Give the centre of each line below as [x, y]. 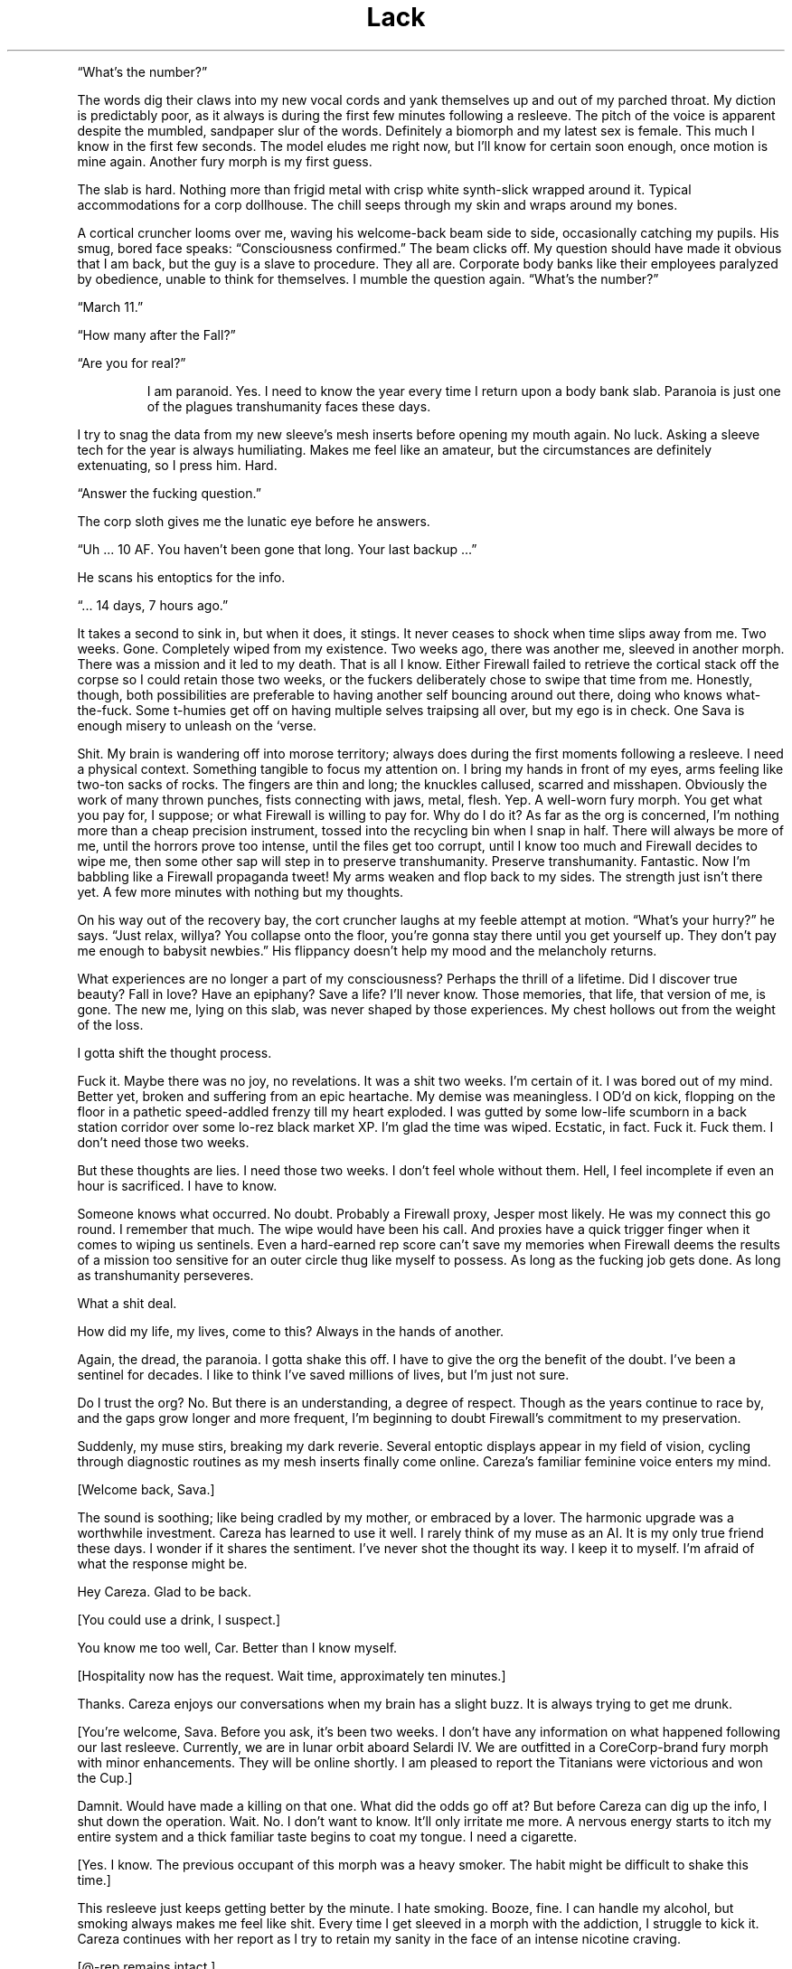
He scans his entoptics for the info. [181, 577]
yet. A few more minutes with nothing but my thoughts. [240, 891]
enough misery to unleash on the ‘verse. [197, 725]
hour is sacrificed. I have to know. [177, 1185]
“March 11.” [110, 306]
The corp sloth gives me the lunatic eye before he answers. [254, 521]
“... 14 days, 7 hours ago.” [153, 605]
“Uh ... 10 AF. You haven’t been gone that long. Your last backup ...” [277, 549]
